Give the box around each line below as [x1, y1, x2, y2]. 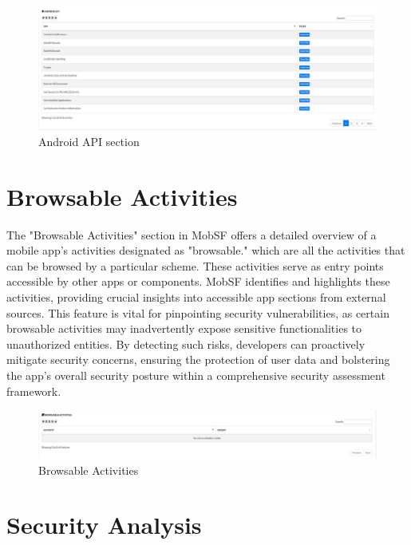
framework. [6, 382, 61, 399]
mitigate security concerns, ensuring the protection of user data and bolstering [6, 351, 390, 368]
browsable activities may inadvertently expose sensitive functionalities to [6, 320, 362, 337]
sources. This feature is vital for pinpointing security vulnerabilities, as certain [6, 304, 389, 321]
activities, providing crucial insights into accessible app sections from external [6, 288, 386, 305]
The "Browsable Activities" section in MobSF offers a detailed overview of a [6, 226, 377, 243]
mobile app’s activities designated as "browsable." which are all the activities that [6, 242, 405, 259]
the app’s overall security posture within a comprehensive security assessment [6, 366, 385, 383]
